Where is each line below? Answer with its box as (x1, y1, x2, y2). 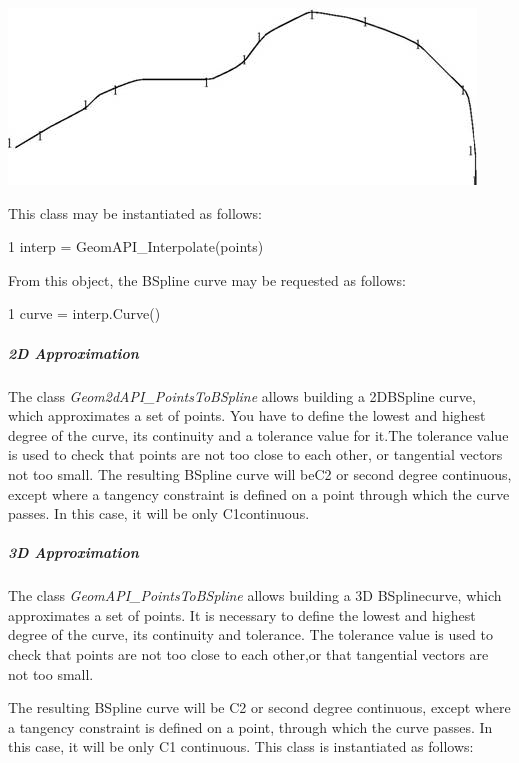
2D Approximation (8, 342, 139, 363)
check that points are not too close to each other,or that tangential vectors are (8, 644, 489, 665)
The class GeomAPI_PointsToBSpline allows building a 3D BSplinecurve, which (8, 585, 502, 606)
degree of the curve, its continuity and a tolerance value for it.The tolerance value (8, 424, 509, 445)
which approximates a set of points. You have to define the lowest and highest (8, 405, 486, 426)
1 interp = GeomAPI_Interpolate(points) (8, 236, 264, 257)
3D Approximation (8, 542, 139, 563)
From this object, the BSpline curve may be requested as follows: (8, 269, 406, 290)
